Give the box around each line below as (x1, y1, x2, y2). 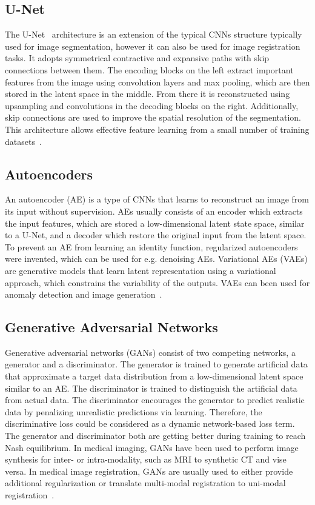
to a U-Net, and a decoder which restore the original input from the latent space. (5, 229, 307, 241)
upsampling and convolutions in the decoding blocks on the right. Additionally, (5, 99, 299, 112)
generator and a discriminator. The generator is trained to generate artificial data (5, 358, 308, 370)
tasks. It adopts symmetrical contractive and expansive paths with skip (5, 52, 270, 64)
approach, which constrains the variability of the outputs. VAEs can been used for (5, 276, 310, 289)
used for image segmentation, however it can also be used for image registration (5, 39, 300, 52)
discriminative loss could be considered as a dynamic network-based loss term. (5, 417, 295, 430)
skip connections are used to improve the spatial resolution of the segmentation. (5, 111, 302, 124)
